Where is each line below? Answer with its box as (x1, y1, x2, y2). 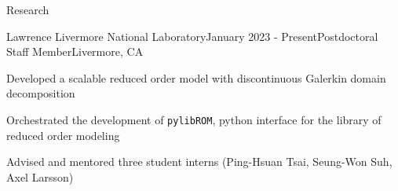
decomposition (6, 85, 75, 101)
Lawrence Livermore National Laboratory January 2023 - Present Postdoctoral (6, 28, 378, 44)
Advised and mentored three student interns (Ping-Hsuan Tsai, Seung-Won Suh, (6, 153, 393, 170)
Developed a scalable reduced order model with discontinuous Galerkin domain (6, 69, 386, 86)
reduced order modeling (6, 127, 120, 143)
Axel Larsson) (6, 168, 74, 185)
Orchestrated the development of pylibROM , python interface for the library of (6, 111, 382, 127)
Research (6, 2, 49, 17)
